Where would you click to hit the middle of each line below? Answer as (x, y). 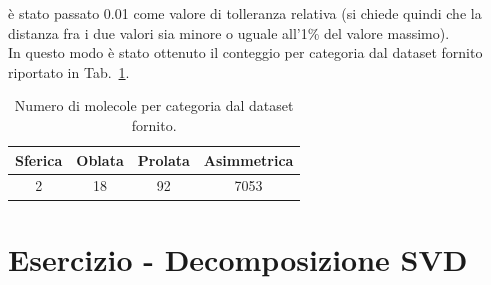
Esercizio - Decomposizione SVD (238, 258)
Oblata (100, 159)
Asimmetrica (248, 159)
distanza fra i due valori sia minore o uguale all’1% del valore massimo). (229, 32)
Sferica (39, 159)
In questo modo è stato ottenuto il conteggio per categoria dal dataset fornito (245, 52)
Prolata (163, 159)
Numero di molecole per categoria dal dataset (154, 105)
